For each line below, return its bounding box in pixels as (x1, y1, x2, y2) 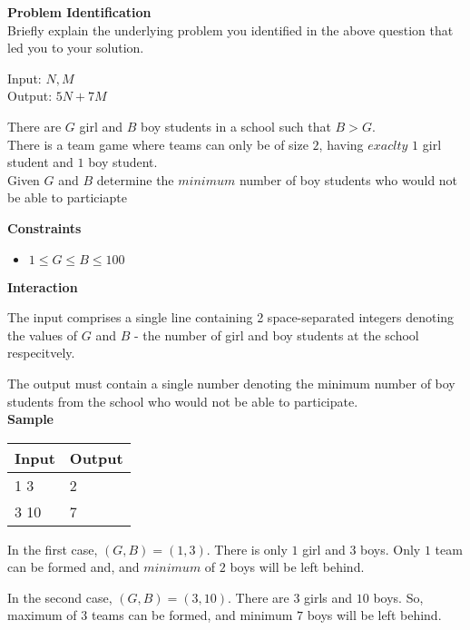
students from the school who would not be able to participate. (7, 391, 358, 410)
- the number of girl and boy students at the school (133, 325, 419, 344)
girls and (304, 587, 353, 606)
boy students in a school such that (140, 116, 331, 135)
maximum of (7, 605, 77, 625)
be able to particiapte (7, 188, 127, 207)
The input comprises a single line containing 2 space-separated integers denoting (7, 308, 455, 327)
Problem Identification (7, 3, 152, 21)
